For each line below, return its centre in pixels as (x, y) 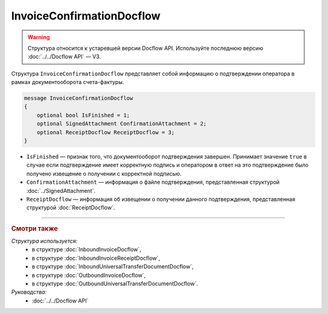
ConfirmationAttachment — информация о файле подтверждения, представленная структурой (153, 182)
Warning (39, 37)
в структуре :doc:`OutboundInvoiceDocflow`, (89, 275)
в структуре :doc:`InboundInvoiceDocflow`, (87, 249)
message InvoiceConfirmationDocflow (79, 98)
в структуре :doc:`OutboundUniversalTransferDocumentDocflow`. (115, 284)
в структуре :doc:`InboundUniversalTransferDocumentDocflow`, (113, 267)
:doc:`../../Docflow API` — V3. (64, 57)
